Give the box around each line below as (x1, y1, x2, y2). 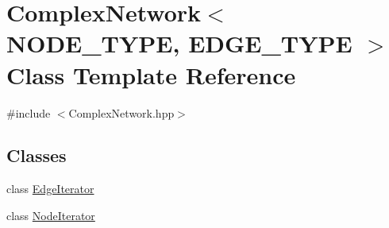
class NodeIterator (6, 207, 95, 223)
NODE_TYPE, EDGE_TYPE (6, 27, 352, 60)
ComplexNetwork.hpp (68, 104, 175, 121)
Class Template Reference (6, 58, 296, 91)
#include (6, 104, 51, 121)
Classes (6, 143, 67, 168)
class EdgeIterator (6, 180, 94, 197)
